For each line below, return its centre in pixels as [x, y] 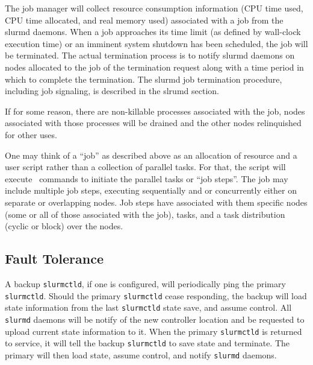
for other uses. [31, 134]
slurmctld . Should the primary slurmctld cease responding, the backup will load [156, 295]
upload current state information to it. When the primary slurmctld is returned [153, 331]
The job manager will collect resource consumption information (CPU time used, [154, 8]
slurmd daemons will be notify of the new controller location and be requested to [155, 319]
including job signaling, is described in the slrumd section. [112, 91]
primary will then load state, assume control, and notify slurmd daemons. [141, 354]
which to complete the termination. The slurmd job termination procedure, [144, 79]
